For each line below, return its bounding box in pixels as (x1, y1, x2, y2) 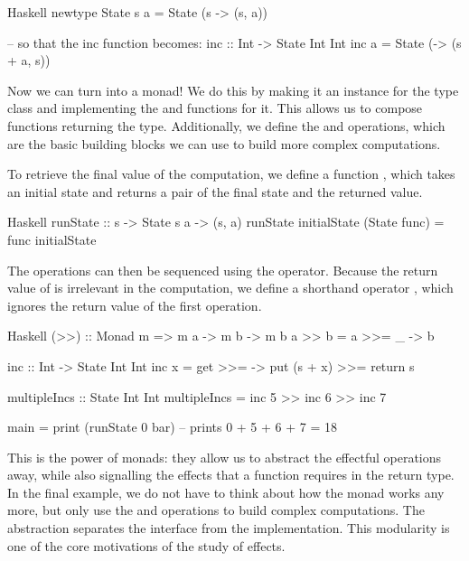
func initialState (7, 229, 97, 248)
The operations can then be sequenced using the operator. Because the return (7, 260, 438, 279)
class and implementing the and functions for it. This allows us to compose (7, 98, 423, 117)
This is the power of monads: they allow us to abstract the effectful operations (7, 447, 442, 466)
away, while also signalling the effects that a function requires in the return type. (7, 465, 455, 484)
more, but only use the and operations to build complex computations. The (7, 500, 425, 519)
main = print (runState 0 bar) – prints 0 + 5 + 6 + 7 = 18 (7, 417, 338, 436)
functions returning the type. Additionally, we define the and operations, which (7, 116, 446, 135)
